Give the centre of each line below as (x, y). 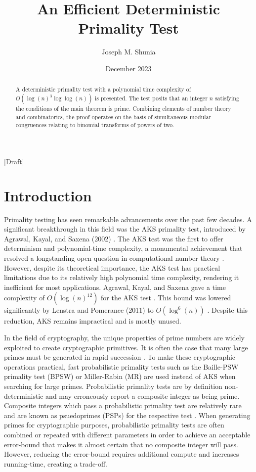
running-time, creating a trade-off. (56, 463)
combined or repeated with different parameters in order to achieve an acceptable (127, 434)
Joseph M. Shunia (128, 52)
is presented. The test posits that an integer (151, 98)
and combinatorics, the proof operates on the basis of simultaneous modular (113, 117)
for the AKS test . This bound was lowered (166, 298)
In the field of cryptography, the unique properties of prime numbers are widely (124, 337)
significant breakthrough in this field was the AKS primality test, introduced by (125, 229)
